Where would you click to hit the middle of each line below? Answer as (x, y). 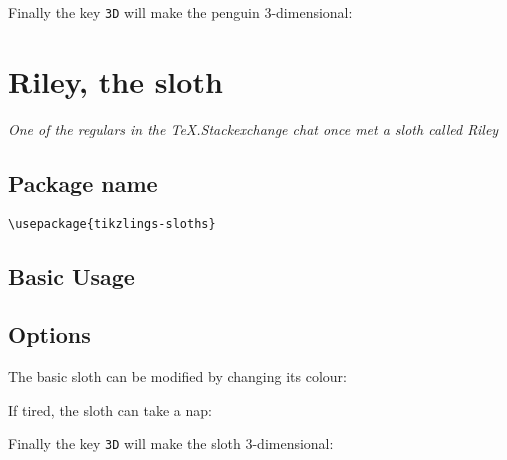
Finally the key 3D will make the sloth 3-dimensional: (171, 443)
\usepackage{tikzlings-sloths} (112, 223)
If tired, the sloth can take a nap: (110, 409)
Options (49, 334)
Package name (83, 182)
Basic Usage (71, 275)
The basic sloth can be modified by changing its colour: (177, 376)
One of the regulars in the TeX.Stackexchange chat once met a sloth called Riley (253, 128)
